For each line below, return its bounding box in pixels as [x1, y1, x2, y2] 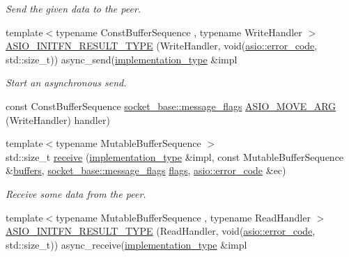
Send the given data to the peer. [6, 1, 141, 15]
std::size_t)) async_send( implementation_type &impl [6, 52, 238, 66]
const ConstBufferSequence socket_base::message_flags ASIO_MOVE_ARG [6, 98, 336, 113]
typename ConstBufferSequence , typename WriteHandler [56, 24, 302, 39]
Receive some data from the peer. [6, 186, 146, 201]
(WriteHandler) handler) [6, 112, 110, 127]
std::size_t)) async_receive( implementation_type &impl [6, 237, 247, 251]
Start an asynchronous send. [6, 75, 127, 90]
